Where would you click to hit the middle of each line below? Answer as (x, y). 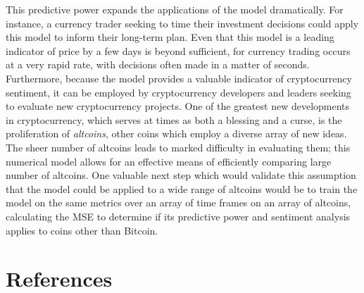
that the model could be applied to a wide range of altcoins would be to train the (182, 188)
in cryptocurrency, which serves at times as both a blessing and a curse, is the (174, 119)
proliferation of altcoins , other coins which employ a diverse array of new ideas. (176, 133)
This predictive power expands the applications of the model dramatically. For (175, 9)
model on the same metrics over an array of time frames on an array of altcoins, (178, 202)
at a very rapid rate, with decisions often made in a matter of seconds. (158, 64)
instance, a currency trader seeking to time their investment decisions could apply (182, 23)
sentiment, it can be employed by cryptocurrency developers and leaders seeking (178, 92)
